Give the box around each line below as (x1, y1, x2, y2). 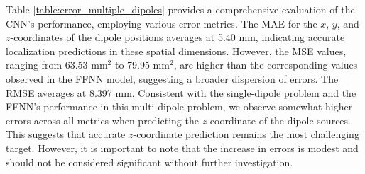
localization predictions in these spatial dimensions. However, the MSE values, (6, 43, 347, 58)
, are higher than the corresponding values (173, 57, 358, 72)
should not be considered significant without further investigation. (6, 154, 293, 169)
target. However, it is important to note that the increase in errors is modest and (6, 140, 359, 155)
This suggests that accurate (6, 127, 126, 141)
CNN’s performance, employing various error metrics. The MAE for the (6, 16, 317, 30)
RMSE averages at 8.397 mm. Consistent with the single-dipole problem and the (6, 85, 356, 100)
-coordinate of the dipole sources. (207, 112, 351, 127)
